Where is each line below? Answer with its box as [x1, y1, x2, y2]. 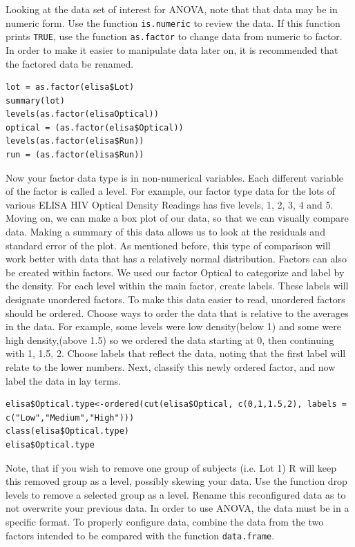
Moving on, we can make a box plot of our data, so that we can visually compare [6, 211, 349, 225]
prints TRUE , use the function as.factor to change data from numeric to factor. [6, 29, 343, 44]
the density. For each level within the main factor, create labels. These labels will [6, 278, 349, 293]
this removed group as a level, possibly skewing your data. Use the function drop [6, 474, 347, 488]
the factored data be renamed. [6, 56, 134, 70]
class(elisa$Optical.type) [6, 426, 129, 436]
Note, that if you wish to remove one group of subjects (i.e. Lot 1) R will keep [6, 460, 336, 474]
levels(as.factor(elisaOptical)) [6, 109, 159, 119]
